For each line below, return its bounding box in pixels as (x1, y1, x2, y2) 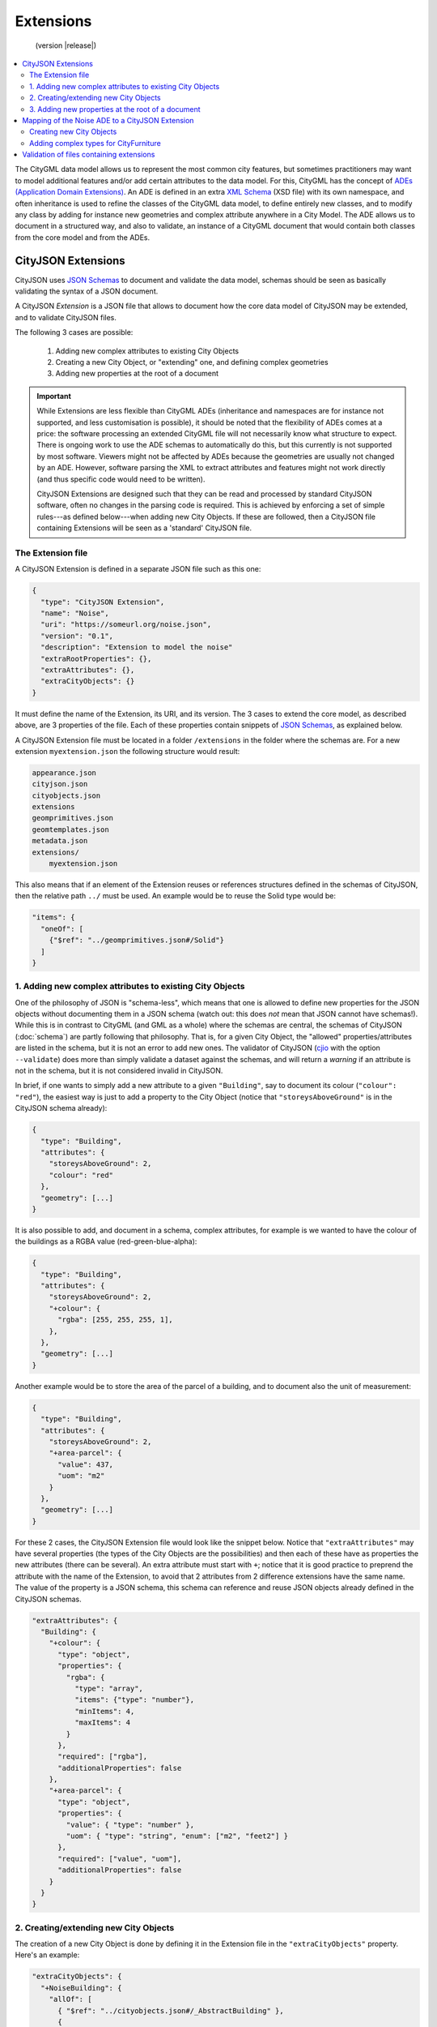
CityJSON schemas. (15, 1594, 83, 1604)
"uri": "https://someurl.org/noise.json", (40, 620, 212, 629)
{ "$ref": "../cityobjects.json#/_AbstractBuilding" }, (57, 2006, 284, 2015)
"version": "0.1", (40, 631, 113, 641)
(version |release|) (35, 41, 97, 50)
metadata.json (32, 836, 88, 846)
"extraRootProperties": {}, (40, 654, 152, 663)
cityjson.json (32, 779, 88, 789)
